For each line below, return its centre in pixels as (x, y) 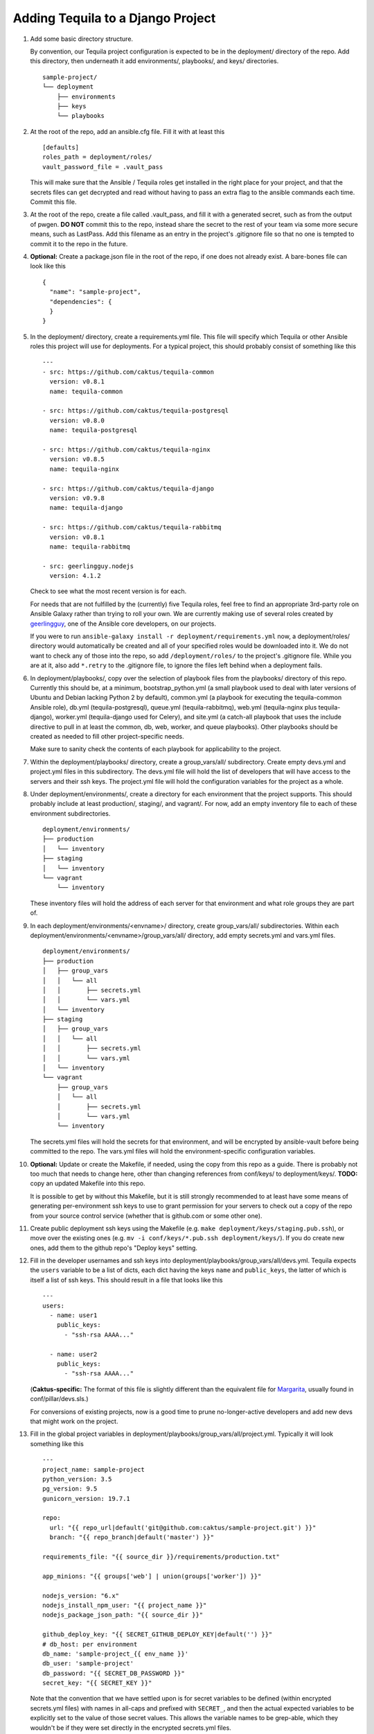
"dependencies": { (81, 301)
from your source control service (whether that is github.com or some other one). (146, 1216)
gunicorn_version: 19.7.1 (87, 1499)
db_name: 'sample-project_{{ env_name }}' (116, 1654)
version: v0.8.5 (77, 459)
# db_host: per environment (90, 1644)
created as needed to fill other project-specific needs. (107, 736)
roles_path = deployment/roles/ (97, 157)
